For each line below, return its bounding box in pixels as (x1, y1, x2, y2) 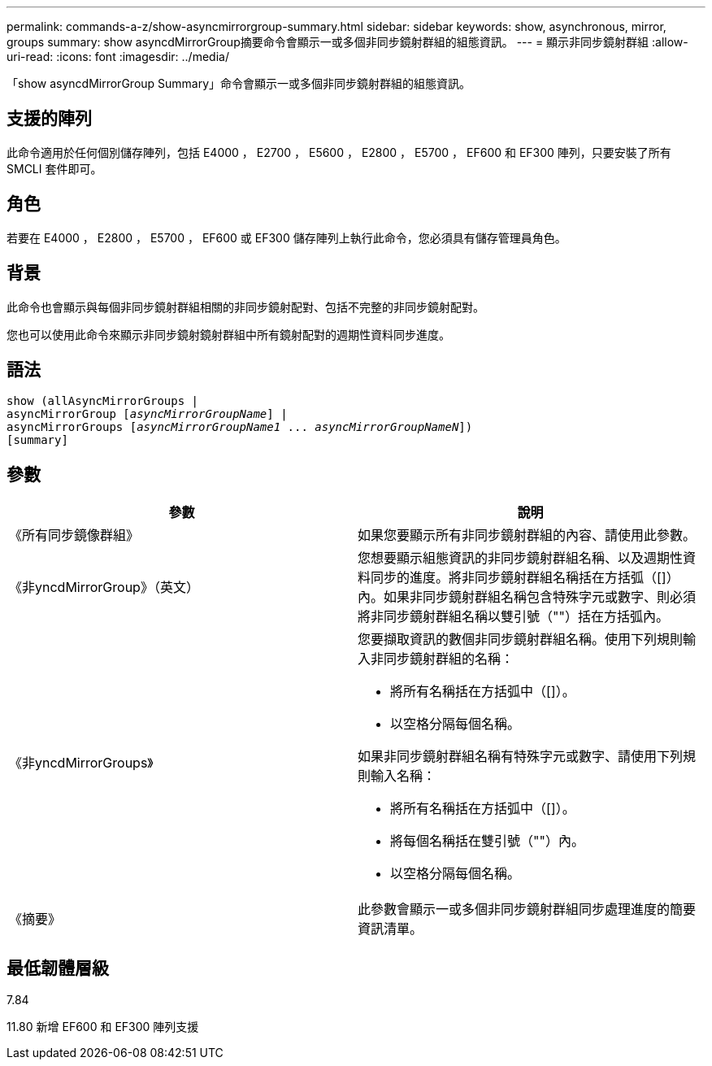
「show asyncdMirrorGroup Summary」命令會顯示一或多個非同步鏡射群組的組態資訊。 (7, 76, 471, 90)
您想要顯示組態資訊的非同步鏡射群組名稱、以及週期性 (358, 550, 684, 567)
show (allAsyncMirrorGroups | (7, 394, 199, 408)
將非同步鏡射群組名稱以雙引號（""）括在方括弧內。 (358, 608, 669, 625)
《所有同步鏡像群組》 (9, 527, 140, 544)
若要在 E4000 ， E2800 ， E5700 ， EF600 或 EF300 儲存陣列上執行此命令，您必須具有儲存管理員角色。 (7, 230, 567, 245)
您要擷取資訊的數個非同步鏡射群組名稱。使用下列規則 (358, 631, 684, 648)
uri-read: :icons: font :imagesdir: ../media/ (7, 50, 229, 63)
